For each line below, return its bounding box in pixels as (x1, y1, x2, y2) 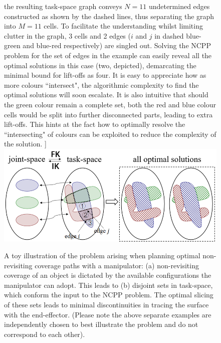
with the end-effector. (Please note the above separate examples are (4, 309, 211, 319)
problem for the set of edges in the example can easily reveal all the (4, 50, 212, 60)
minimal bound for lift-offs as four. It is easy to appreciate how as (4, 70, 206, 80)
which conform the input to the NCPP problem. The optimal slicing (4, 289, 213, 300)
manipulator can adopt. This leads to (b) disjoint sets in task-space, (4, 279, 213, 290)
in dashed (154, 30, 184, 41)
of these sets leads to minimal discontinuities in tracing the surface (4, 299, 209, 310)
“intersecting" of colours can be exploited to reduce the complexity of (4, 128, 216, 139)
